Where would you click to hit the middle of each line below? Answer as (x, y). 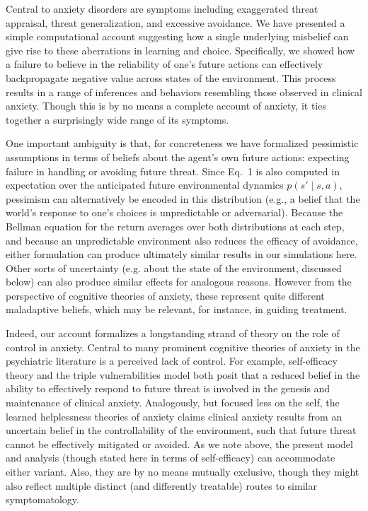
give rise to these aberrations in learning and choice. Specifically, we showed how (180, 50)
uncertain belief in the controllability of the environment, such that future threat (181, 430)
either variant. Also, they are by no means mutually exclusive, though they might (183, 471)
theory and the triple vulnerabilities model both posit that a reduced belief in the (183, 374)
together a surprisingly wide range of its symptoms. (117, 119)
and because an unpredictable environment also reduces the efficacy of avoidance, (182, 240)
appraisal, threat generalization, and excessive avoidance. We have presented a (176, 22)
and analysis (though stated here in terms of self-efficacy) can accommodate (171, 458)
